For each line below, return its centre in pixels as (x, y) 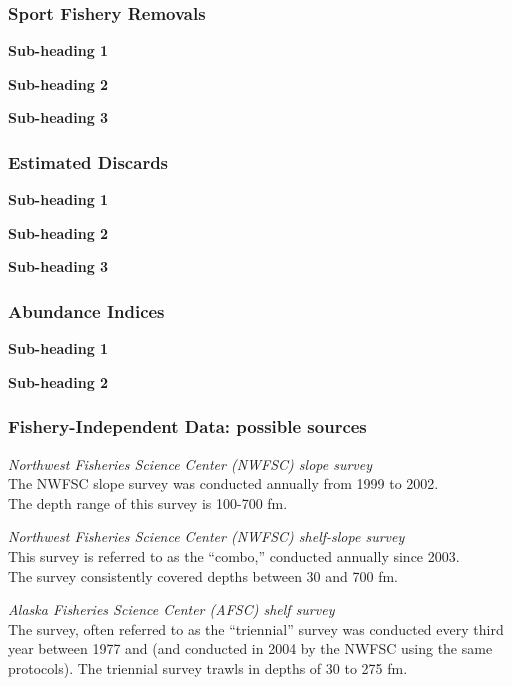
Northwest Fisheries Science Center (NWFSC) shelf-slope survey (206, 536)
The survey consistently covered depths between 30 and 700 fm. (203, 575)
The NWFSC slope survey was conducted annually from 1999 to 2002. (223, 483)
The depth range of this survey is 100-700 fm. (148, 502)
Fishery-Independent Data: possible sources (187, 426)
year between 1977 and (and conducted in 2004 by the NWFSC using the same (250, 648)
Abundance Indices (86, 310)
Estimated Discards (88, 161)
